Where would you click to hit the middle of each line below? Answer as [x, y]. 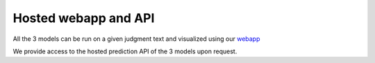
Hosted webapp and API [84, 18]
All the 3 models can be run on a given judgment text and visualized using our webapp [136, 39]
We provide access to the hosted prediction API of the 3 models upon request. [125, 51]
